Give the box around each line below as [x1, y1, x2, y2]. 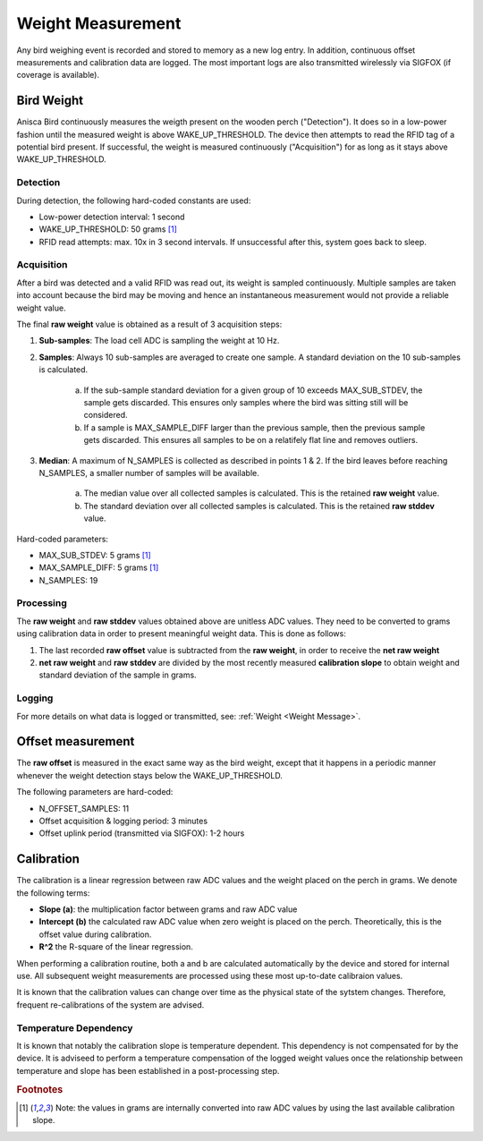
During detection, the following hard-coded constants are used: [16, 195, 251, 206]
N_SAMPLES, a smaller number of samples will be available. [38, 467, 259, 478]
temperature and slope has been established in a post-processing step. [16, 1065, 280, 1076]
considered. [83, 410, 128, 421]
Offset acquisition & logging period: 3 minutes [38, 815, 208, 826]
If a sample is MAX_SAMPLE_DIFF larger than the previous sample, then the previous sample [83, 421, 426, 433]
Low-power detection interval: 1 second [38, 211, 185, 222]
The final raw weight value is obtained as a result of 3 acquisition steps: [16, 319, 283, 330]
